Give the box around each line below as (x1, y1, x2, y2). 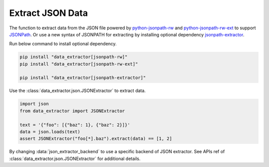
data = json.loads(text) (19, 129, 81, 135)
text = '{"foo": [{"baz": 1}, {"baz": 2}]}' (19, 122, 131, 128)
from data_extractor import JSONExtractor (19, 108, 125, 114)
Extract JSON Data (9, 7, 88, 18)
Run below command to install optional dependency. (9, 41, 117, 47)
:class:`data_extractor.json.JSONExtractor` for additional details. (9, 156, 141, 162)
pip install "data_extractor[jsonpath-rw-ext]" (19, 61, 138, 67)
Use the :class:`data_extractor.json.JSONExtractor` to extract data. (9, 87, 146, 94)
